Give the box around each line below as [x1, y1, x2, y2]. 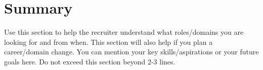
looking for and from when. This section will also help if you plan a [4, 36, 213, 47]
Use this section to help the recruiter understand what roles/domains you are [4, 27, 244, 37]
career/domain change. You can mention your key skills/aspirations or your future [4, 46, 259, 57]
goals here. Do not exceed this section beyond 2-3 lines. [4, 56, 176, 66]
